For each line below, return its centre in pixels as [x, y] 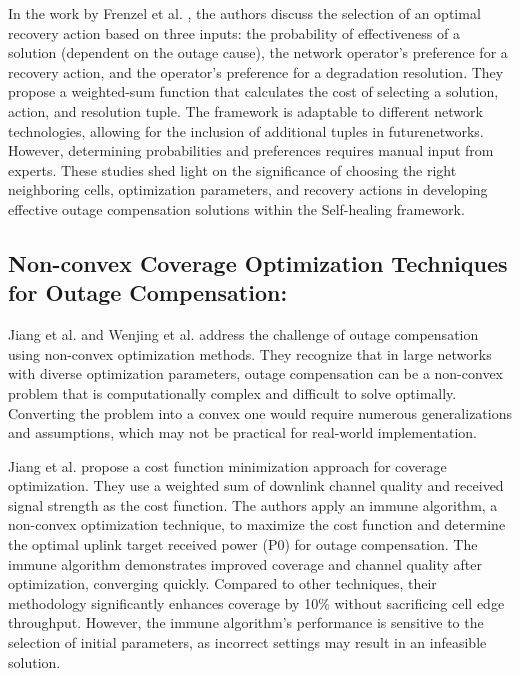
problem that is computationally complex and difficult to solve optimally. [232, 392]
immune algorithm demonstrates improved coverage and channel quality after [245, 563]
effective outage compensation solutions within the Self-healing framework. [236, 208]
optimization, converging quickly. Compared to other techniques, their [222, 583]
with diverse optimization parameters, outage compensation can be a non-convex [255, 373]
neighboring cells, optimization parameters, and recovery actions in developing [248, 189]
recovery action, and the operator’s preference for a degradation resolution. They [256, 71]
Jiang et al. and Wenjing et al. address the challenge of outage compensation [243, 334]
